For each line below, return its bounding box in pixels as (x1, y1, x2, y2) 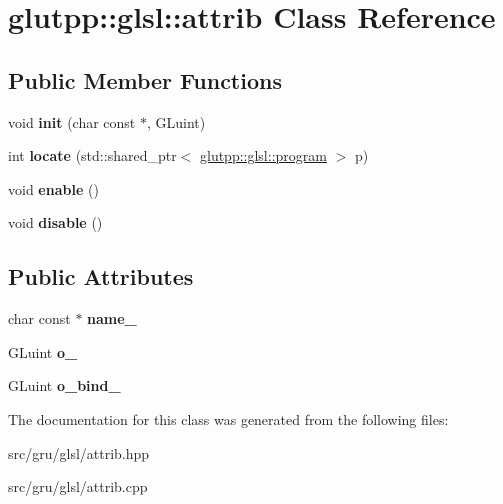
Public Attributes (8, 261, 194, 292)
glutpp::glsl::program (199, 145, 327, 166)
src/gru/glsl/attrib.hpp (8, 442, 150, 463)
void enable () (8, 178, 99, 199)
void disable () (8, 212, 103, 233)
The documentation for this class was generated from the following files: (8, 408, 449, 429)
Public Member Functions (8, 64, 282, 95)
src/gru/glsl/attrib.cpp (8, 476, 148, 497)
